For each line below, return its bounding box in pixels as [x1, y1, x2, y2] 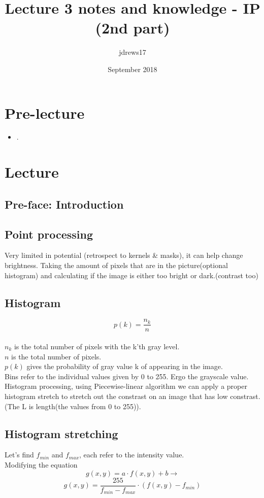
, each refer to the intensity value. [79, 449, 184, 460]
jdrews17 [119, 47, 146, 57]
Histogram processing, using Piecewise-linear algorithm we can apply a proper [5, 381, 247, 391]
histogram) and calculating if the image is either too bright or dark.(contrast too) [5, 270, 258, 280]
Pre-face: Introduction [5, 196, 124, 212]
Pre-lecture [5, 102, 85, 123]
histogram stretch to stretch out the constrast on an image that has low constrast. [5, 391, 260, 401]
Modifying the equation [5, 459, 78, 470]
